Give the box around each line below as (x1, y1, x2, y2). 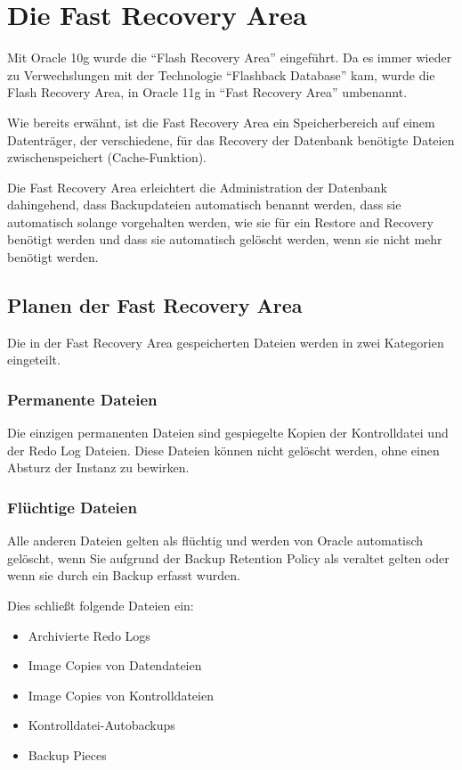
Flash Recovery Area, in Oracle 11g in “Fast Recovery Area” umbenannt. (7, 83, 408, 102)
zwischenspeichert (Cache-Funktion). (7, 148, 207, 167)
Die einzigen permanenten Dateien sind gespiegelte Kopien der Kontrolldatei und (7, 423, 449, 442)
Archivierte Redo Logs (28, 626, 150, 644)
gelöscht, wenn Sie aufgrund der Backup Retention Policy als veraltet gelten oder (7, 548, 450, 567)
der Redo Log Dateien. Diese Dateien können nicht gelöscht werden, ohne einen (7, 440, 440, 459)
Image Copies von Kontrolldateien (28, 685, 214, 704)
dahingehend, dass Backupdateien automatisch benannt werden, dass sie (7, 195, 401, 214)
